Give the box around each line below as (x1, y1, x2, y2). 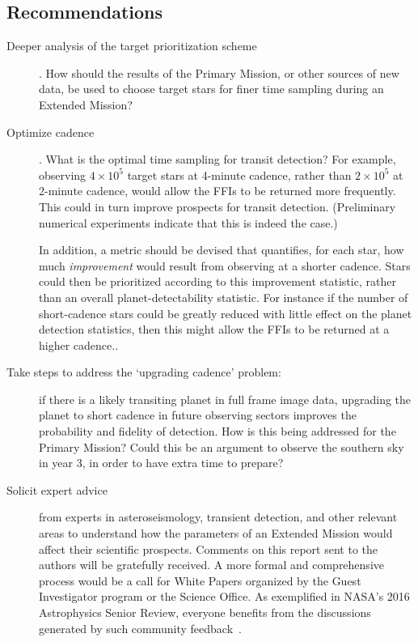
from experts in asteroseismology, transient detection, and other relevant (39, 508, 398, 525)
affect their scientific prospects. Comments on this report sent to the (39, 540, 378, 557)
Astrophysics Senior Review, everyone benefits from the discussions (39, 604, 371, 621)
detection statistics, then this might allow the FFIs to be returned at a (39, 321, 390, 338)
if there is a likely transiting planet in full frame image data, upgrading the (39, 390, 412, 407)
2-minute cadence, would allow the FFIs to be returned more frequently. (39, 182, 396, 199)
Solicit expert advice (6, 481, 108, 498)
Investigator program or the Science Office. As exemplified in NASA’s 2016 (39, 588, 410, 605)
